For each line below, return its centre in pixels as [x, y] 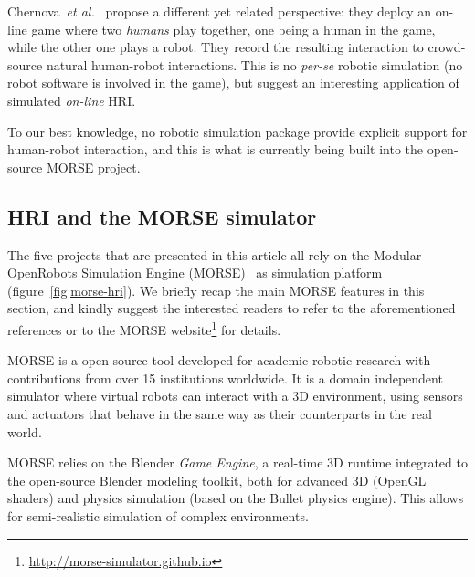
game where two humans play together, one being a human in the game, [233, 29]
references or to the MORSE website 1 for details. [144, 328]
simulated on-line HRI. [72, 100]
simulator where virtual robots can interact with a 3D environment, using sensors [235, 396]
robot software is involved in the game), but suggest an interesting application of [233, 83]
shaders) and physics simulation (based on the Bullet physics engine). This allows [236, 498]
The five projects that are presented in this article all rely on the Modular [215, 254]
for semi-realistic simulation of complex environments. [158, 515]
